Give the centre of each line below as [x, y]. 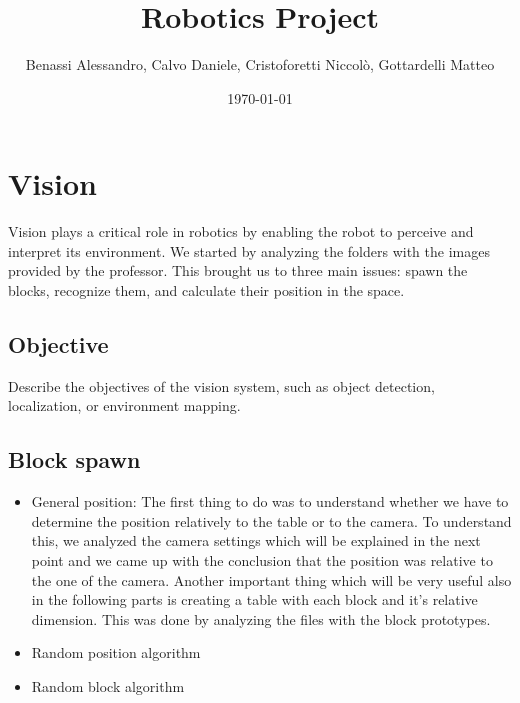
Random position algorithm [116, 652]
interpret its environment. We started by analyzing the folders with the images [249, 250]
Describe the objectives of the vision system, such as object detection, [221, 385]
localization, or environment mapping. [124, 405]
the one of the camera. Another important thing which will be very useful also [271, 579]
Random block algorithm [108, 685]
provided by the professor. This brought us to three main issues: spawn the [238, 270]
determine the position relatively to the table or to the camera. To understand [271, 520]
